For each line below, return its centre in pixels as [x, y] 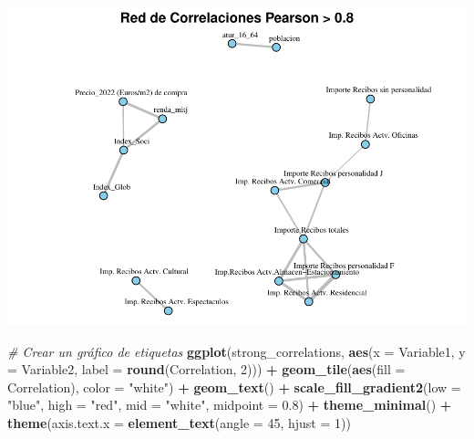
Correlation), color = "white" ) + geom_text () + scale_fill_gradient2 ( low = [234, 387]
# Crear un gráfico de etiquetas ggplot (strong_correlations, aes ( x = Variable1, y [237, 351]
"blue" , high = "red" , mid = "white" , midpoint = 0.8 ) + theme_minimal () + [230, 405]
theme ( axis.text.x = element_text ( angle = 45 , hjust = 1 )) [179, 422]
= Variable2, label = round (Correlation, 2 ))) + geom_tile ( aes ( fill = [206, 369]
